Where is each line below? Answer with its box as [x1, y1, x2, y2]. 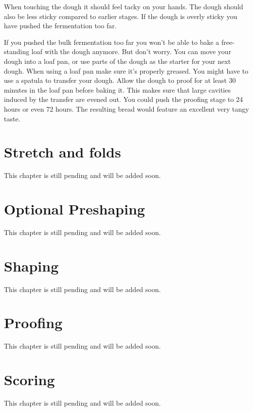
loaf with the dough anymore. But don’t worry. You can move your [31, 46, 232, 57]
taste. [4, 113, 20, 123]
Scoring [4, 370, 55, 390]
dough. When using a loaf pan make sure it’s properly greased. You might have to [4, 65, 249, 76]
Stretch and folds [4, 142, 121, 162]
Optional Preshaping [4, 199, 145, 219]
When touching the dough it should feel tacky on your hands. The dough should [4, 1, 243, 11]
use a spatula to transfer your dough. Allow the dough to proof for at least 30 [4, 75, 236, 85]
